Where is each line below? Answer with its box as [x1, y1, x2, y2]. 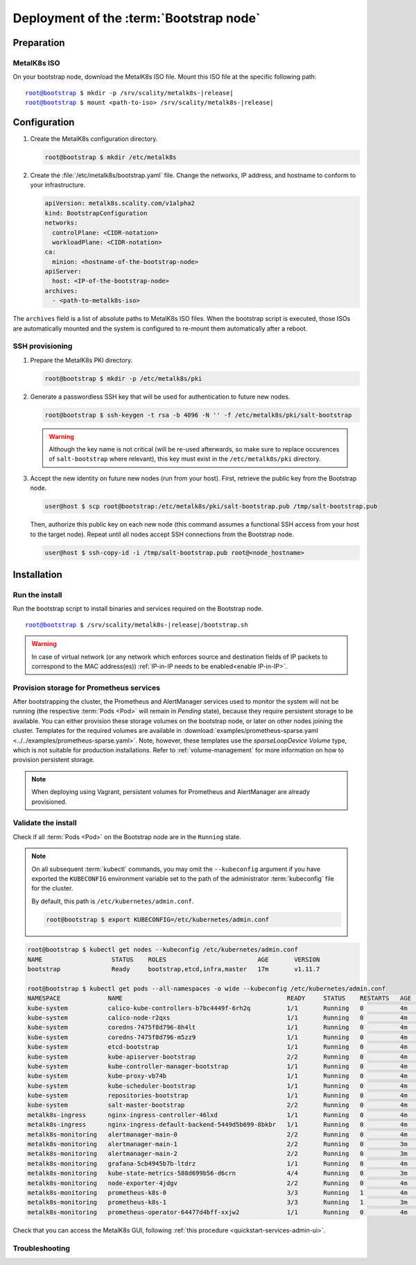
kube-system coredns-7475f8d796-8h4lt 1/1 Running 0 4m [27, 1023, 408, 1032]
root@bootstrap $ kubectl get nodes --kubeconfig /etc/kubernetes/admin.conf [27, 945, 298, 954]
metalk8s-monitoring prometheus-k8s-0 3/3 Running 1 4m [27, 1189, 408, 1196]
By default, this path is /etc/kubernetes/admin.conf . [31, 897, 194, 905]
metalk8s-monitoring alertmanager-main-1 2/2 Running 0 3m [27, 1140, 408, 1148]
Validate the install [12, 818, 77, 828]
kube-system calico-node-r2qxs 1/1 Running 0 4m [27, 1014, 408, 1021]
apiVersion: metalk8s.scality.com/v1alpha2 [44, 199, 196, 208]
